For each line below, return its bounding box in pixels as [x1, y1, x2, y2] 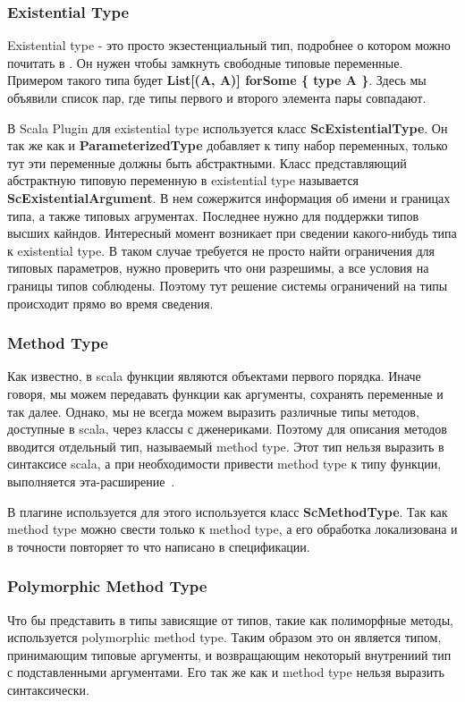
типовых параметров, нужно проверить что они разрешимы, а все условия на [7, 258, 429, 277]
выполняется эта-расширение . [7, 471, 175, 490]
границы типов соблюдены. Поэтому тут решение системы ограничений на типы [7, 275, 448, 294]
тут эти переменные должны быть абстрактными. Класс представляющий [7, 153, 407, 172]
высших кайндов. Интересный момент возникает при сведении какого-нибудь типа [7, 224, 457, 242]
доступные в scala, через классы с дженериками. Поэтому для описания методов [7, 419, 447, 438]
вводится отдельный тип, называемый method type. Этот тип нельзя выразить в [7, 436, 444, 455]
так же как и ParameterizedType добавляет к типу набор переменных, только [7, 136, 448, 155]
